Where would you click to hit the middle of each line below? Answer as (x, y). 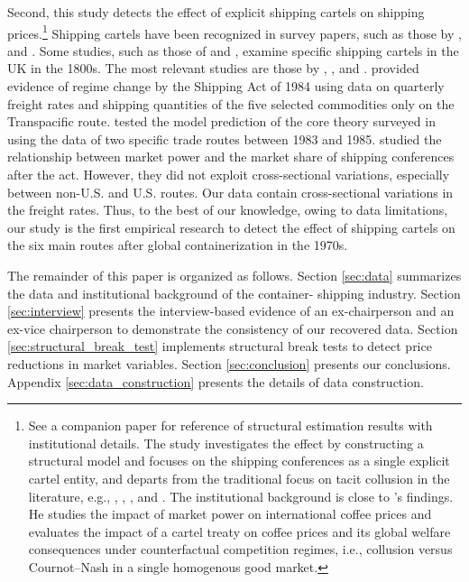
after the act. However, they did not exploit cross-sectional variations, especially (229, 174)
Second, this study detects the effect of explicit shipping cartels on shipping (216, 12)
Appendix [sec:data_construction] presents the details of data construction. (216, 381)
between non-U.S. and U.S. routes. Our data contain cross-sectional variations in (230, 192)
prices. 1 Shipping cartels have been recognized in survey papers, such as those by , (234, 32)
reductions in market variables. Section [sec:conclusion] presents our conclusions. (229, 363)
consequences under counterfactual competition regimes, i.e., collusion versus (240, 549)
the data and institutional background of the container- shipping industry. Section (234, 293)
